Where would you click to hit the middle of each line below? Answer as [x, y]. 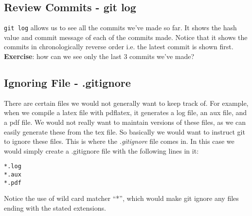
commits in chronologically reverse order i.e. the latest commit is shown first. [119, 47]
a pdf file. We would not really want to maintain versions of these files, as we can [125, 122]
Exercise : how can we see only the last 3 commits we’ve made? [99, 56]
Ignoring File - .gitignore [67, 83]
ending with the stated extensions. [55, 207]
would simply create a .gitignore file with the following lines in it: [101, 150]
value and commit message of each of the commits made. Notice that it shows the [126, 37]
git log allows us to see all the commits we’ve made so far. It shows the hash [120, 28]
